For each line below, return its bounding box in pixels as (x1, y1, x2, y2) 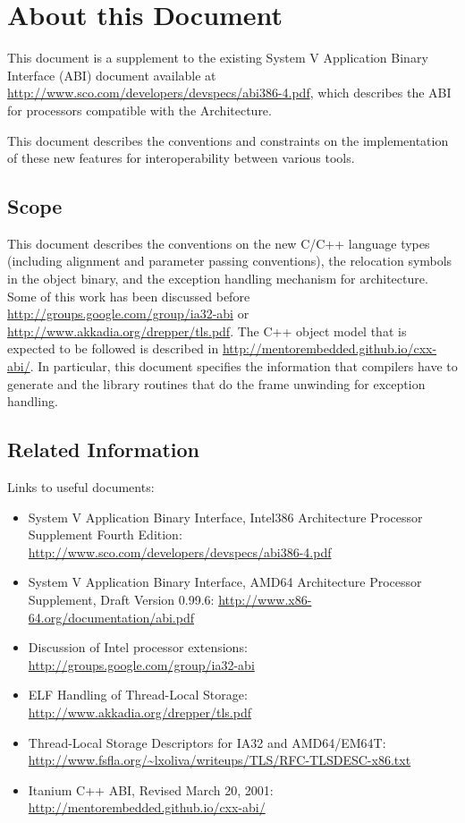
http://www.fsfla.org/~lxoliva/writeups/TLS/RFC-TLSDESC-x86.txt (28, 751, 411, 769)
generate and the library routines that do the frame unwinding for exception (7, 374, 426, 393)
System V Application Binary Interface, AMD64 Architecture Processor (28, 573, 422, 591)
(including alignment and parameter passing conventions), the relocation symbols (7, 251, 452, 270)
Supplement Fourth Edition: (28, 525, 182, 544)
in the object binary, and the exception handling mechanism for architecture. (7, 269, 428, 288)
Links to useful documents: (7, 478, 155, 496)
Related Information (7, 436, 199, 463)
